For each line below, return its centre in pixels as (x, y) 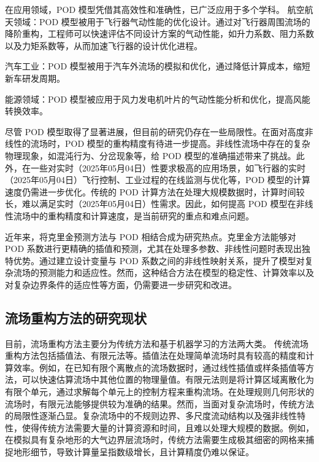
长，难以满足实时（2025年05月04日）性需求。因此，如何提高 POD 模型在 (151, 204)
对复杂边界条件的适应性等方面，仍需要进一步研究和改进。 (121, 284)
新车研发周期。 (35, 78)
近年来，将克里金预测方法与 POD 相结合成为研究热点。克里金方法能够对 (151, 236)
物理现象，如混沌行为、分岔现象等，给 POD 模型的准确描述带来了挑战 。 (151, 155)
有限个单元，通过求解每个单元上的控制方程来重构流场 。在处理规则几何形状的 (159, 392)
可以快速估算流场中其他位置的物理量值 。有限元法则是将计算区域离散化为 (168, 379)
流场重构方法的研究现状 (76, 317)
